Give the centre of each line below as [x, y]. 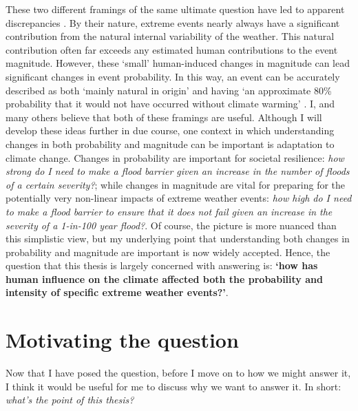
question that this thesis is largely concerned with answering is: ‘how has [162, 265]
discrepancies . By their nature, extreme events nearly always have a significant [173, 22]
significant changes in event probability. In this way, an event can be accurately [173, 76]
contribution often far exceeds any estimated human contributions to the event [172, 49]
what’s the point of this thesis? [70, 400]
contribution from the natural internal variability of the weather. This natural [170, 36]
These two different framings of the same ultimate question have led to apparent [175, 9]
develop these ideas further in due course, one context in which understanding [170, 130]
